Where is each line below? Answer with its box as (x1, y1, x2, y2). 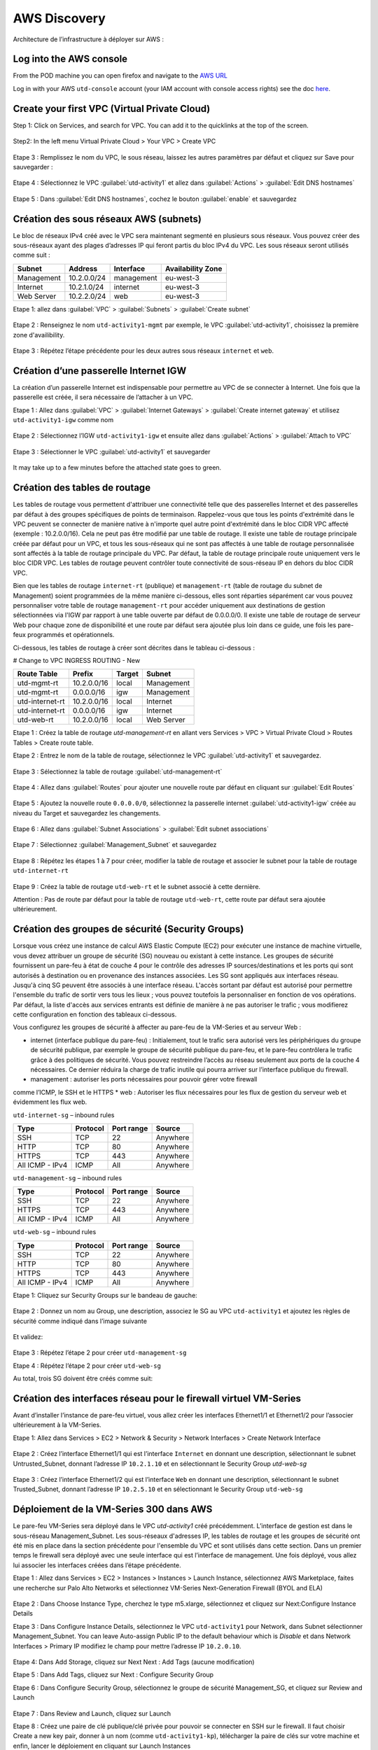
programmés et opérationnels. (27, 631, 115, 639)
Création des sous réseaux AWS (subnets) (13, 213, 202, 225)
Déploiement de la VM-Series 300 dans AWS (13, 1504, 213, 1515)
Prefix (72, 669, 94, 679)
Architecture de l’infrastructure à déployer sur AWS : (13, 35, 164, 43)
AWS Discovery (13, 10, 106, 26)
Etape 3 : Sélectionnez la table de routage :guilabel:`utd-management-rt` (13, 767, 223, 776)
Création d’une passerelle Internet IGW (13, 365, 187, 377)
